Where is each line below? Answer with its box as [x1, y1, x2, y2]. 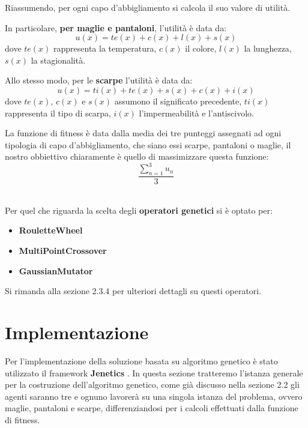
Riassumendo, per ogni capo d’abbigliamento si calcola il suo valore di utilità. [5, 1, 291, 13]
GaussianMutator [19, 264, 93, 277]
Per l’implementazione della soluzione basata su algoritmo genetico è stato [5, 354, 278, 367]
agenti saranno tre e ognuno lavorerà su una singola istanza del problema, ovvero [5, 390, 303, 402]
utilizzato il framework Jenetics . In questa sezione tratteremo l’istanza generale [5, 366, 303, 379]
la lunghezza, [244, 42, 292, 55]
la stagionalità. [31, 53, 86, 66]
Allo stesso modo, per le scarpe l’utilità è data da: [5, 74, 193, 86]
